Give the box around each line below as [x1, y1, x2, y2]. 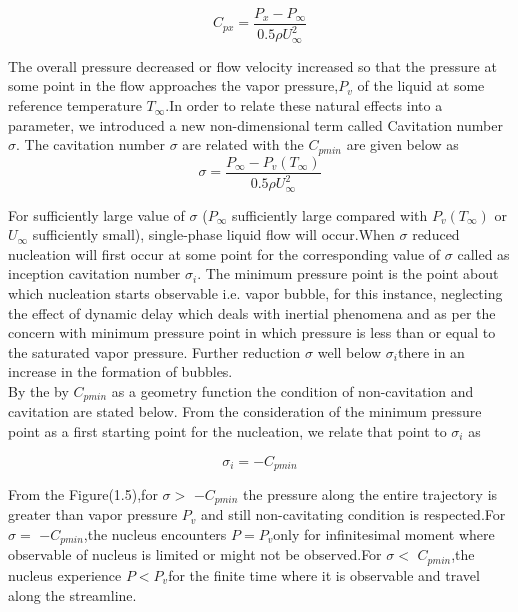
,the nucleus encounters [83, 524, 227, 545]
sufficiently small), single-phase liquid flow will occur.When [32, 224, 395, 245]
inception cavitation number [8, 263, 181, 284]
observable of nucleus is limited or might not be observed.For [8, 544, 382, 565]
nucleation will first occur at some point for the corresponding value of [8, 243, 441, 264]
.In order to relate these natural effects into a [165, 95, 443, 116]
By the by [8, 380, 69, 401]
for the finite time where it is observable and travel [168, 564, 480, 585]
